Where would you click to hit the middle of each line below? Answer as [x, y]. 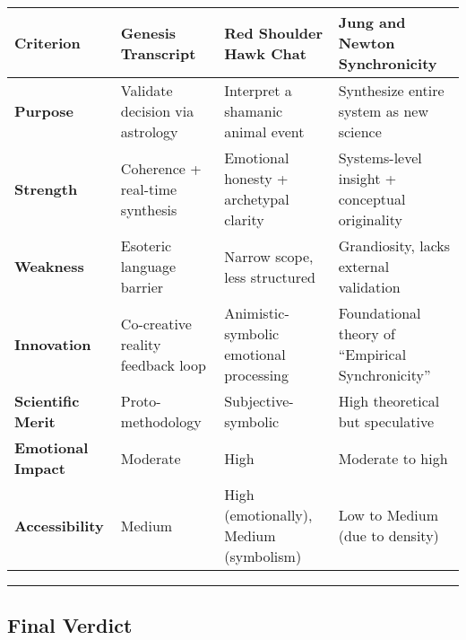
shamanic [254, 111]
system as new [383, 111]
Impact [40, 468]
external [364, 266]
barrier [142, 287]
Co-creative [156, 323]
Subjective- [259, 401]
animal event [264, 132]
